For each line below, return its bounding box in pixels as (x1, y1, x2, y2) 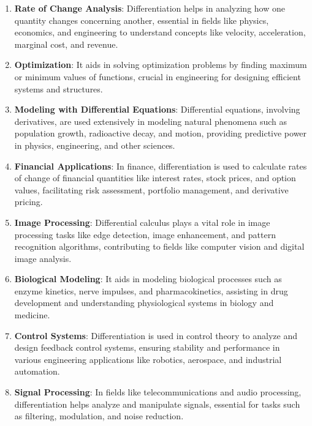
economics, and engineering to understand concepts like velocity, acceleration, (14, 26, 306, 39)
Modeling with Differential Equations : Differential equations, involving (14, 103, 300, 116)
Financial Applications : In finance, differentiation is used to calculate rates (14, 159, 307, 172)
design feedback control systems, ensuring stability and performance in (14, 341, 280, 354)
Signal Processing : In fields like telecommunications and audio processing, (14, 386, 302, 398)
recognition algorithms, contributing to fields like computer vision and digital (14, 240, 305, 253)
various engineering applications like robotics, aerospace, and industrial (14, 353, 282, 365)
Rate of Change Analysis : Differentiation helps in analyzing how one (14, 2, 285, 14)
